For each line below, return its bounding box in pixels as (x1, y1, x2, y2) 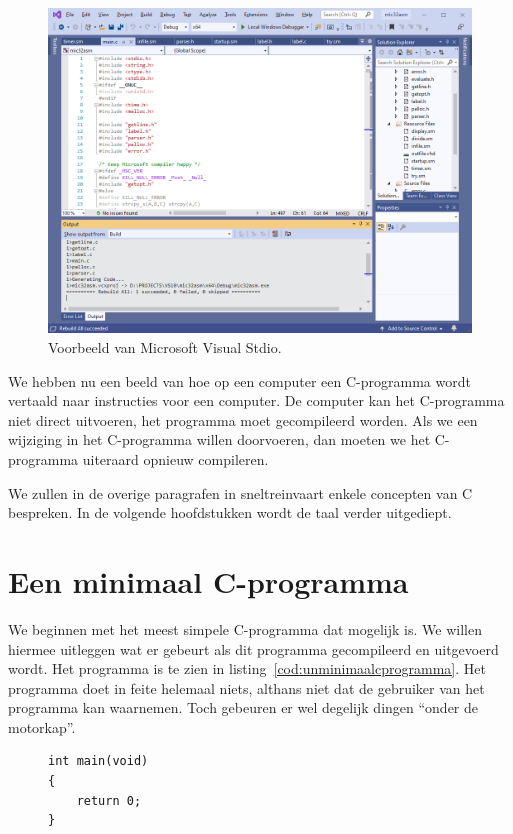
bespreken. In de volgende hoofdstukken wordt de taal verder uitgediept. (8, 502, 452, 523)
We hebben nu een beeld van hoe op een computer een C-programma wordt (8, 370, 471, 391)
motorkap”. (8, 716, 76, 737)
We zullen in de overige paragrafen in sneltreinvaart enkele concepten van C (8, 482, 473, 503)
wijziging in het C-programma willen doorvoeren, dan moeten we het (8, 429, 431, 450)
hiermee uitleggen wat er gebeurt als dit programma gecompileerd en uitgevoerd (8, 638, 499, 659)
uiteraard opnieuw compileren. (82, 449, 269, 470)
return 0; (76, 793, 142, 808)
